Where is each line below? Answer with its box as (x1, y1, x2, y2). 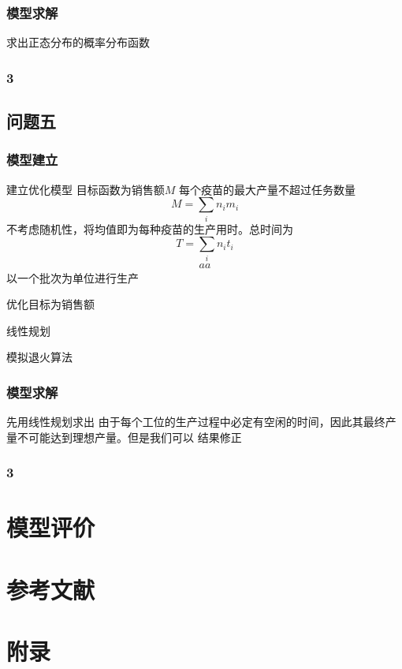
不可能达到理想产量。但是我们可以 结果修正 (17, 428, 242, 445)
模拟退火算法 (6, 349, 73, 365)
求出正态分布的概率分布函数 (6, 34, 150, 50)
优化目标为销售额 (6, 296, 95, 312)
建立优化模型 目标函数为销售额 (6, 181, 165, 197)
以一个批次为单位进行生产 (6, 269, 139, 286)
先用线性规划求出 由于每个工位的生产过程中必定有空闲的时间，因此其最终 (6, 413, 385, 430)
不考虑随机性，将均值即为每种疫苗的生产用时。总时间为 (6, 220, 293, 237)
